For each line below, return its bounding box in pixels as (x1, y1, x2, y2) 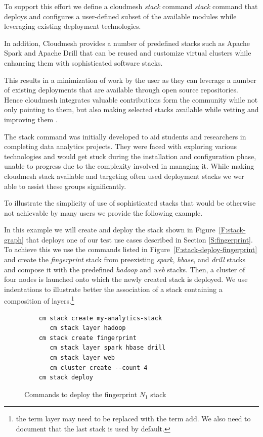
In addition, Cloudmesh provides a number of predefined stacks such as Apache (4, 37, 250, 48)
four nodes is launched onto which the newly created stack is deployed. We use (4, 274, 248, 284)
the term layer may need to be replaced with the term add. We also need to (16, 413, 251, 424)
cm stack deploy (38, 374, 94, 381)
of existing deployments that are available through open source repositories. (4, 84, 238, 95)
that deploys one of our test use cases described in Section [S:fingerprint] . (26, 234, 253, 245)
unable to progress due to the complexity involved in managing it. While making (4, 161, 254, 171)
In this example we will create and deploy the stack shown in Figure (4, 224, 215, 235)
